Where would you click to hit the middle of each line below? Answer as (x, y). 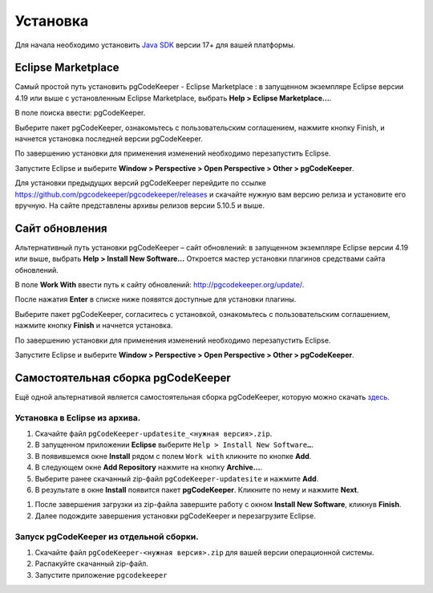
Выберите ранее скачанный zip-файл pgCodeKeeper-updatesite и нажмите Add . (177, 478)
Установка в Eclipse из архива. (78, 417)
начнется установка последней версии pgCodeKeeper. (109, 139)
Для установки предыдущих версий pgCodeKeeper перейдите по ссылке (140, 183)
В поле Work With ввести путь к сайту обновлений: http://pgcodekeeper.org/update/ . (160, 285)
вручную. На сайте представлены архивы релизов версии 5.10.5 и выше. (140, 205)
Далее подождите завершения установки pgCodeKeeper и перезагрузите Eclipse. (175, 516)
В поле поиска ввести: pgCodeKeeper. (80, 113)
